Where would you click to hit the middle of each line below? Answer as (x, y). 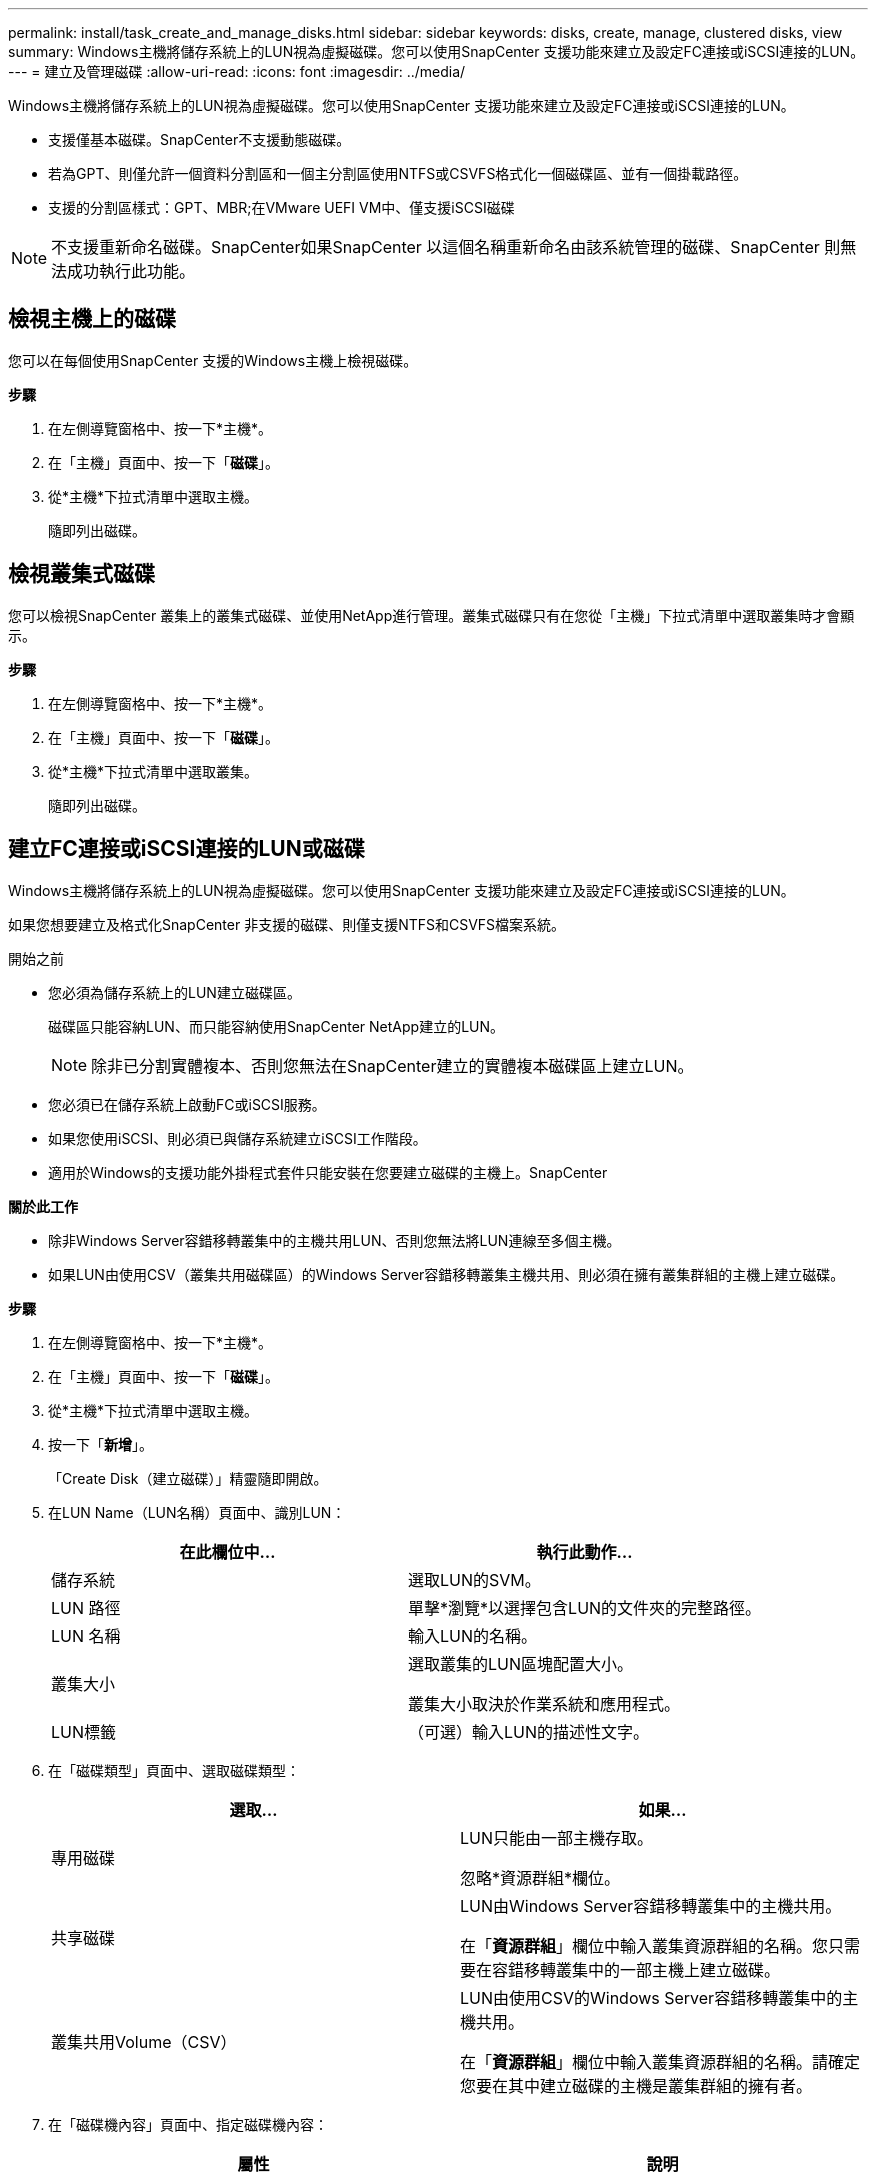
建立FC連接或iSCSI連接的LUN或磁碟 (186, 849)
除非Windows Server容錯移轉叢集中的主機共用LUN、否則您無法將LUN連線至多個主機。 (334, 1240)
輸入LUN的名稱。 (473, 1635)
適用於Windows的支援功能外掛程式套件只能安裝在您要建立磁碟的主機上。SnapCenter (328, 1172)
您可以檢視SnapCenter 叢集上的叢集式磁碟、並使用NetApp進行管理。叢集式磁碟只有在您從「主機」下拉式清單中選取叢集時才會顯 (431, 615)
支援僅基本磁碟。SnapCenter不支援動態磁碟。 (199, 139)
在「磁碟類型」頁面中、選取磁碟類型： (174, 1770)
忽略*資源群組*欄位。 (540, 1877)
